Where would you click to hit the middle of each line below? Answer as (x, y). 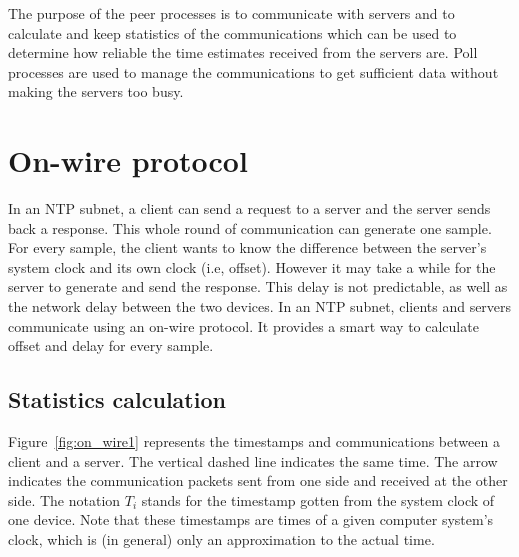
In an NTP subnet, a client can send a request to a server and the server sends (249, 208)
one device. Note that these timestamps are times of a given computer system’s (251, 519)
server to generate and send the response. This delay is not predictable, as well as (258, 286)
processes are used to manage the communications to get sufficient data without (253, 71)
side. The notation (64, 499)
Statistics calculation (117, 399)
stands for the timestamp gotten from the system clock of (318, 499)
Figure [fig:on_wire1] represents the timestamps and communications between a (254, 441)
